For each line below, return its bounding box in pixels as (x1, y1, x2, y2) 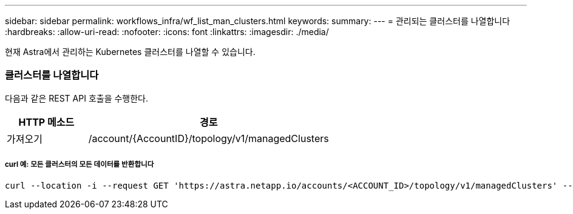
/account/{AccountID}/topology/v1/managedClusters (88, 132, 329, 144)
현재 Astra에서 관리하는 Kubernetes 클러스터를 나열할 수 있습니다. (5, 47, 256, 57)
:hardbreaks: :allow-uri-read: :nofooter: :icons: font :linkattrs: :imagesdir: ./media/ (5, 27, 329, 37)
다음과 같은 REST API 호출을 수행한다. (5, 92, 149, 103)
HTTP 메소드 (18, 115, 75, 128)
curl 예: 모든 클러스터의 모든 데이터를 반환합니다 (5, 160, 154, 169)
